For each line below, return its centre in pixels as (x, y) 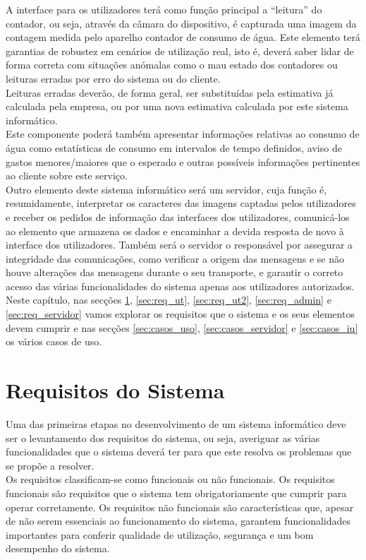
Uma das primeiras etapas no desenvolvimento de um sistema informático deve (176, 423)
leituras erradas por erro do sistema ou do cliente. (113, 78)
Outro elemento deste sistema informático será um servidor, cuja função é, (166, 189)
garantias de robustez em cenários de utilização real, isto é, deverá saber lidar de (180, 50)
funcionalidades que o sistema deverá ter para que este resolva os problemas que (179, 452)
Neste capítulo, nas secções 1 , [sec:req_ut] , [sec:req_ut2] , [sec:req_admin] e (169, 300)
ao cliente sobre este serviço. (67, 175)
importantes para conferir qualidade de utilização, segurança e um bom (160, 534)
